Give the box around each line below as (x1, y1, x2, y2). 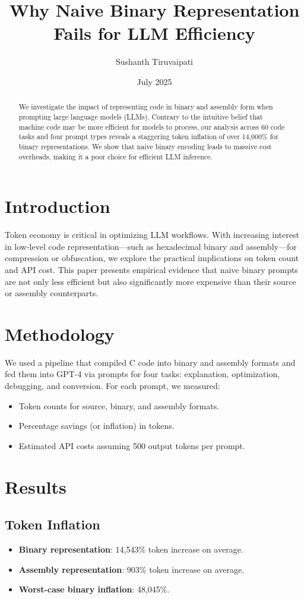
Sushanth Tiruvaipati (115, 55, 194, 68)
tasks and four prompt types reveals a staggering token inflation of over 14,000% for (18, 131, 278, 142)
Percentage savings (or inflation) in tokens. (18, 419, 175, 432)
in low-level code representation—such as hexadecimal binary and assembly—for (5, 240, 297, 252)
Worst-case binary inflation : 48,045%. (18, 583, 170, 595)
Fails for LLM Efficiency (53, 21, 255, 45)
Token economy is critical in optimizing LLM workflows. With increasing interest (5, 228, 299, 241)
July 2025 (137, 75, 172, 87)
